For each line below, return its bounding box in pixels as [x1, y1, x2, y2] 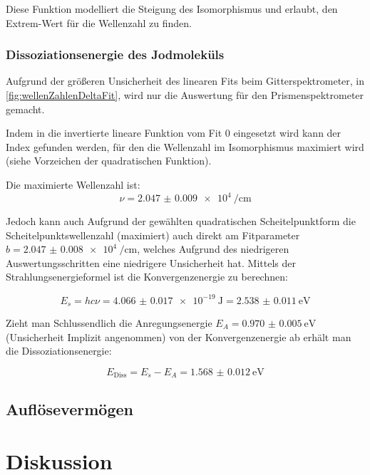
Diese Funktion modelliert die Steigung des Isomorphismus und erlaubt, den [6, 1, 338, 16]
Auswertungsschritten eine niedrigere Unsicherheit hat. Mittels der [6, 255, 297, 270]
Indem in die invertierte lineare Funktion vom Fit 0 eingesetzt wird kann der [6, 125, 341, 140]
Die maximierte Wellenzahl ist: [6, 177, 140, 192]
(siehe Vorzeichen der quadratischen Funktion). [6, 153, 212, 168]
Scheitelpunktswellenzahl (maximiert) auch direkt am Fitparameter [6, 227, 300, 242]
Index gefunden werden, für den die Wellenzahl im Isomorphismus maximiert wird [6, 139, 364, 154]
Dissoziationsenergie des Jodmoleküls [6, 46, 225, 63]
